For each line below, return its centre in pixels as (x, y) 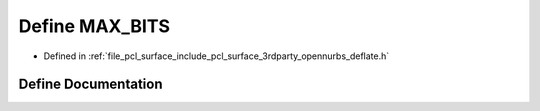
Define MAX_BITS (94, 26)
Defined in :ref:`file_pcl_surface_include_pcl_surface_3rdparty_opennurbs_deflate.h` (216, 56)
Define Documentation (90, 84)
